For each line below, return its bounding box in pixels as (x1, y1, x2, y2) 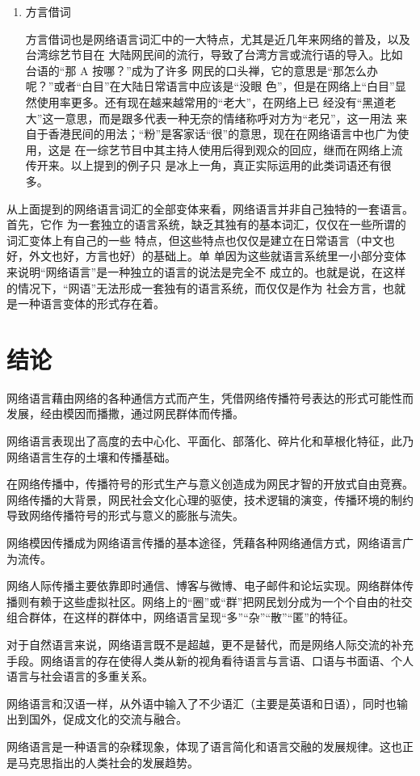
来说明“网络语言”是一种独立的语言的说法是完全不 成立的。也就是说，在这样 (6, 263, 405, 280)
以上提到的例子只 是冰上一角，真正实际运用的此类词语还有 (70, 157, 380, 174)
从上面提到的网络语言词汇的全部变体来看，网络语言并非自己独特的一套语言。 (6, 200, 414, 217)
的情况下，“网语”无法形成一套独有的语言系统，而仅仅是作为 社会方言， (6, 279, 383, 296)
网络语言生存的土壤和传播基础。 (6, 448, 176, 465)
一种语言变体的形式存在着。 (17, 295, 165, 312)
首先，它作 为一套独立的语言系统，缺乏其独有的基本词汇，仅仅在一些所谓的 (6, 216, 406, 233)
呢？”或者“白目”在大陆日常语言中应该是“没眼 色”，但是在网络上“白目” (25, 78, 395, 95)
